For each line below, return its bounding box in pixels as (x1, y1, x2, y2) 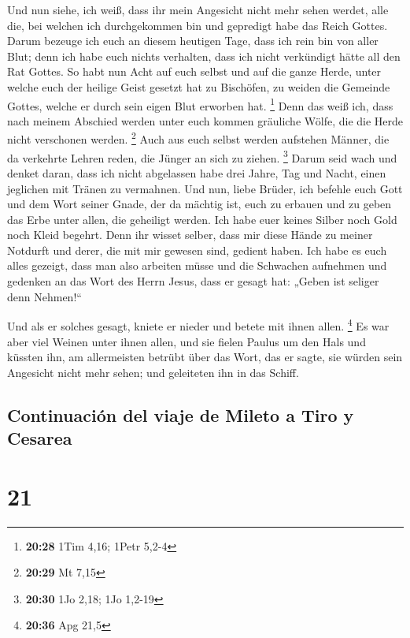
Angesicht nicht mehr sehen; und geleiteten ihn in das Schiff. (7, 364, 299, 380)
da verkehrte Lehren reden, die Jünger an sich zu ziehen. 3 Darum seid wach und (7, 147, 397, 166)
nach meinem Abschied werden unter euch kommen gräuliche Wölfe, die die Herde (7, 112, 404, 129)
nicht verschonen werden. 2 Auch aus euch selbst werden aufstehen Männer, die (7, 129, 390, 147)
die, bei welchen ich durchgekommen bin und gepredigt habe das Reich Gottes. (7, 17, 388, 33)
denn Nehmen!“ (7, 288, 82, 304)
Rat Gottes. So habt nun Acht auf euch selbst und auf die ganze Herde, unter (7, 63, 382, 80)
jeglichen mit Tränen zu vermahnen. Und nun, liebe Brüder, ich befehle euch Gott (7, 180, 403, 196)
